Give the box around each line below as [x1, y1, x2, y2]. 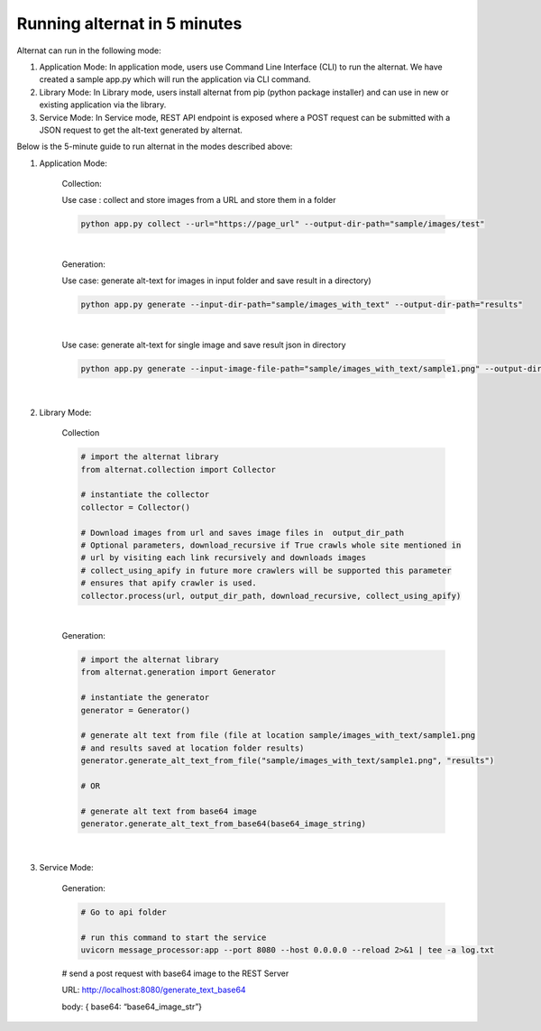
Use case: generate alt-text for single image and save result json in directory [61, 339, 346, 350]
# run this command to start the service [80, 932, 267, 943]
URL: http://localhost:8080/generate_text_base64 [61, 984, 247, 996]
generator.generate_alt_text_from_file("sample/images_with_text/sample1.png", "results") [80, 756, 495, 766]
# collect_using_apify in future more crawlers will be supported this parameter [80, 565, 453, 575]
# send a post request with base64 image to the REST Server [61, 968, 289, 979]
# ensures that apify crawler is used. [80, 578, 257, 588]
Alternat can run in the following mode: [16, 45, 161, 56]
